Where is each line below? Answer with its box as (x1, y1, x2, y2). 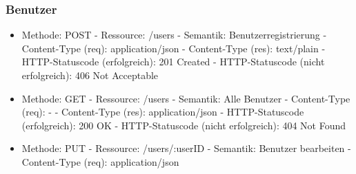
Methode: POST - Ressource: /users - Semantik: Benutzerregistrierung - (21, 28, 327, 42)
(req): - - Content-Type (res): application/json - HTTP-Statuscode (21, 105, 304, 119)
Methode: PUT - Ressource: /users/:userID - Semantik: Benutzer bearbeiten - (21, 141, 351, 155)
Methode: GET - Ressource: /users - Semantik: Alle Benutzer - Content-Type (21, 91, 350, 105)
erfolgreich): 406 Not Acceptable (21, 68, 159, 82)
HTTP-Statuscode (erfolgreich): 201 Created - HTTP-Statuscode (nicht (21, 54, 325, 69)
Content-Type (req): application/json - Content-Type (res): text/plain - (21, 41, 326, 55)
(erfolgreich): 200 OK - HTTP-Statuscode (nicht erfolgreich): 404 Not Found (21, 118, 346, 132)
